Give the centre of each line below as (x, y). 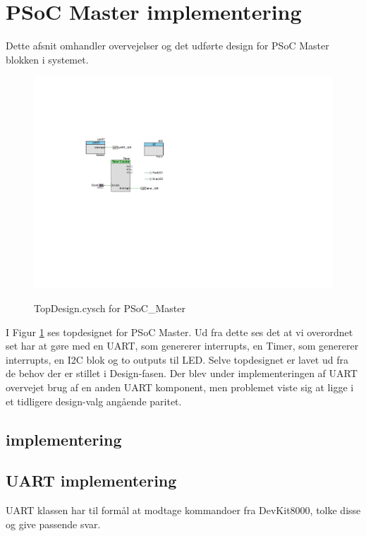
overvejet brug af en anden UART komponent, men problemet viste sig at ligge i (180, 387)
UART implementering (91, 481)
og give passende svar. (53, 524)
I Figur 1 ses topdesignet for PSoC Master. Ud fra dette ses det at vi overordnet (179, 332)
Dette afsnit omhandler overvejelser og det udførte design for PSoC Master (167, 46)
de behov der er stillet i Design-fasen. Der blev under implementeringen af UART (182, 373)
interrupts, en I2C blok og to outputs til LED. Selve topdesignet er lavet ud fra (177, 359)
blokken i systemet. (47, 59)
